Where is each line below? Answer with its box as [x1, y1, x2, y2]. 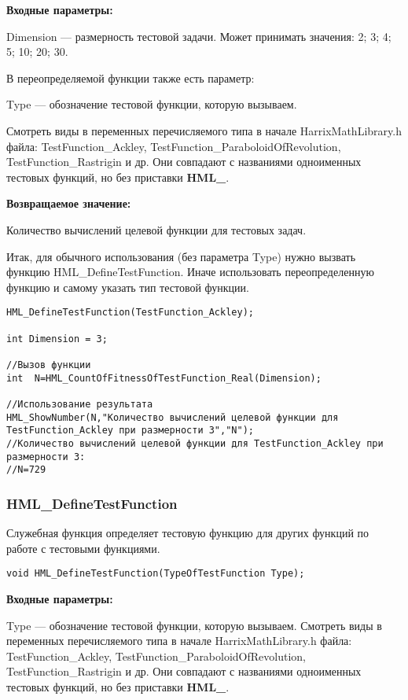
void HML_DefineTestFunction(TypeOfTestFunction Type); [6, 568, 305, 580]
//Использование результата [6, 398, 153, 410]
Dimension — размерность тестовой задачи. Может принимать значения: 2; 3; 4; [6, 28, 391, 44]
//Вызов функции [6, 359, 91, 370]
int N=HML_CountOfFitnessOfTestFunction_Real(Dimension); [6, 372, 322, 384]
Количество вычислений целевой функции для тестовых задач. [6, 221, 307, 238]
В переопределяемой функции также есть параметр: [6, 69, 255, 86]
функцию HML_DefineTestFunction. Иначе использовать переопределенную [6, 263, 374, 280]
